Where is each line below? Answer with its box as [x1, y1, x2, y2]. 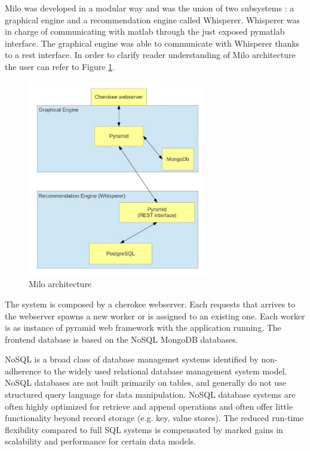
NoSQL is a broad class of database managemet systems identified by [5, 353, 259, 365]
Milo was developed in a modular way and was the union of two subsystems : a [5, 2, 294, 14]
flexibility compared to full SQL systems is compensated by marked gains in [5, 423, 283, 435]
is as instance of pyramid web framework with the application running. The [5, 321, 281, 334]
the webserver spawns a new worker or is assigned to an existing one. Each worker [5, 309, 305, 322]
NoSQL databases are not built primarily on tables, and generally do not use [5, 376, 286, 389]
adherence [5, 364, 41, 377]
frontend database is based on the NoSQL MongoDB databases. [5, 333, 238, 345]
